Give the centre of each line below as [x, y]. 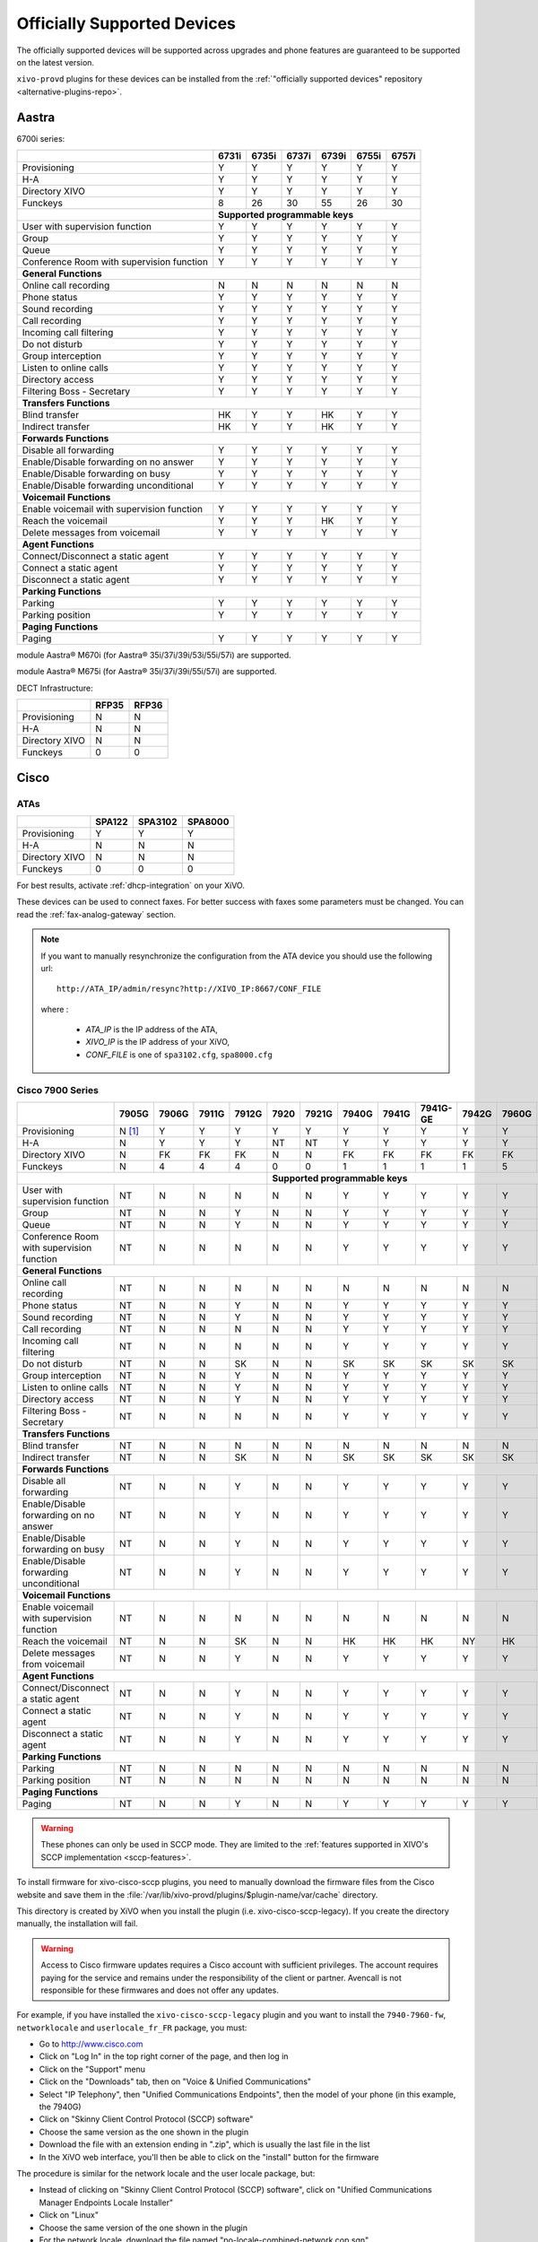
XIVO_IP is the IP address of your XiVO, [158, 1042]
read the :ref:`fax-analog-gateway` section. [96, 914]
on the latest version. [55, 62]
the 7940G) [60, 2107]
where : [55, 1009]
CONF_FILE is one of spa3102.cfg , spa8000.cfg [179, 1055]
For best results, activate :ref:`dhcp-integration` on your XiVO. [131, 885]
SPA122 [112, 821]
